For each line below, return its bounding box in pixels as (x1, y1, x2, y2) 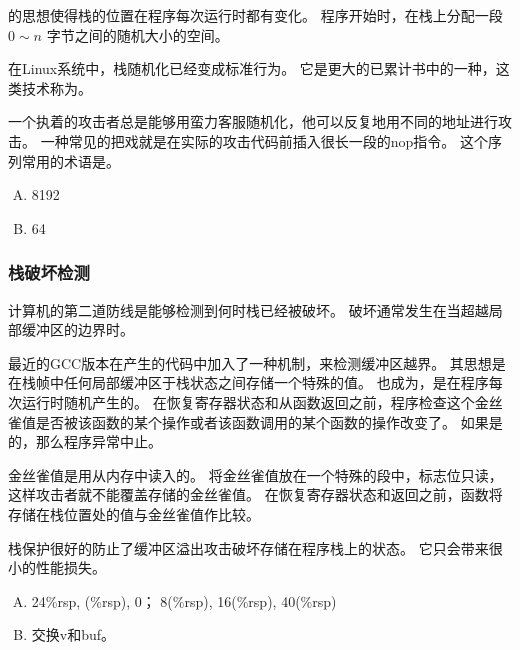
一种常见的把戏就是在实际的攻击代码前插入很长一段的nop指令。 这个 (40, 130, 488, 151)
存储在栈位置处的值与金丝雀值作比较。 (8, 503, 260, 524)
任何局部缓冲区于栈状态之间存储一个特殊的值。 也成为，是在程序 (63, 372, 489, 393)
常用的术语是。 (21, 150, 120, 171)
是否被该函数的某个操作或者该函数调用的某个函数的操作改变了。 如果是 (35, 411, 503, 432)
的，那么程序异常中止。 (8, 431, 162, 452)
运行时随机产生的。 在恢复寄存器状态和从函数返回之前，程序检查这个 (21, 391, 475, 412)
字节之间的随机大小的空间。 (46, 24, 229, 45)
